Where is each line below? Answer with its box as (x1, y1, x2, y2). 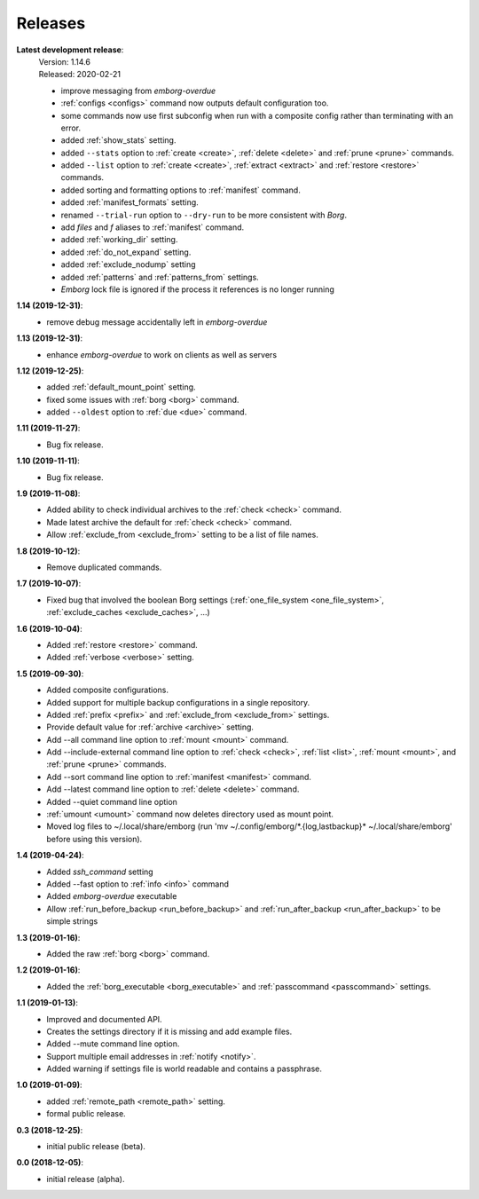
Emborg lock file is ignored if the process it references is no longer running (60, 284, 334, 295)
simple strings (46, 916, 98, 927)
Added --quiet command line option (46, 796, 177, 807)
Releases (16, 13, 86, 33)
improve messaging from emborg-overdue (60, 85, 216, 96)
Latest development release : (16, 44, 124, 55)
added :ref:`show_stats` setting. (60, 135, 177, 146)
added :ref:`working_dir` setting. (60, 234, 178, 245)
